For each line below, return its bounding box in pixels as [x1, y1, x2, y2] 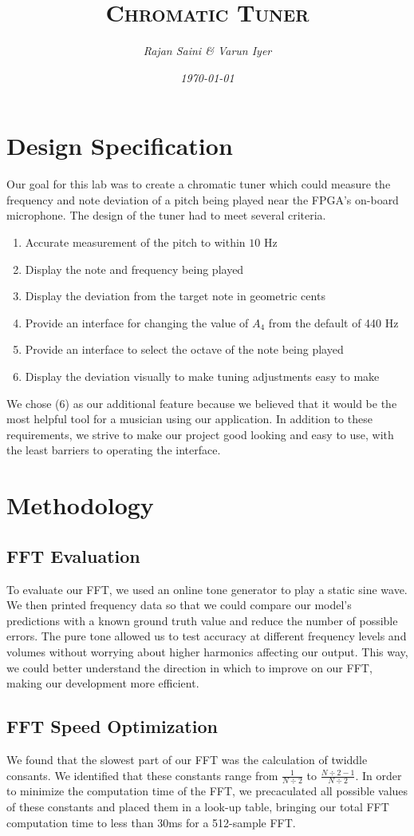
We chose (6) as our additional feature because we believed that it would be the [6, 394, 397, 411]
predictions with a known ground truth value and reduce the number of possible [6, 612, 398, 628]
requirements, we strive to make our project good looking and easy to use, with [6, 426, 394, 442]
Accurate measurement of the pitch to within [25, 234, 246, 251]
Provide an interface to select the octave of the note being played [25, 341, 344, 358]
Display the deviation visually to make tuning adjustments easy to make [25, 368, 380, 384]
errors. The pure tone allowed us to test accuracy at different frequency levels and [6, 628, 407, 644]
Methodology [6, 489, 154, 521]
